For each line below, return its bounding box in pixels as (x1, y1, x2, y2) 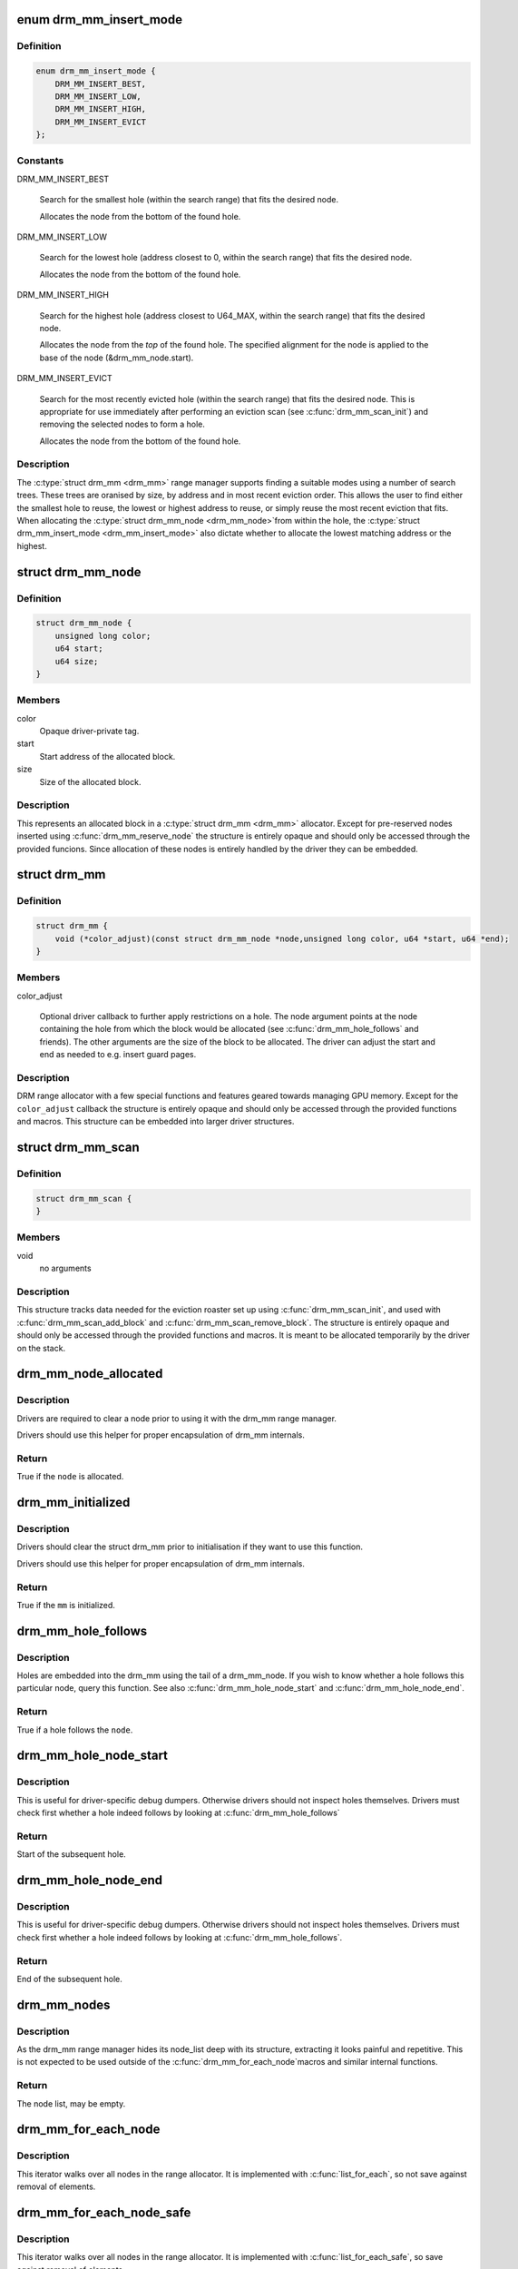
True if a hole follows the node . (16, 1724, 133, 1735)
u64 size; (54, 656, 99, 666)
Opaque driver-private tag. (39, 726, 140, 737)
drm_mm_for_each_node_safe (16, 2205, 191, 2220)
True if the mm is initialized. (16, 1599, 115, 1610)
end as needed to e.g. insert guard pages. (39, 1049, 197, 1060)
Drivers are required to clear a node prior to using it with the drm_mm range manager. (16, 1412, 337, 1424)
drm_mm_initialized (16, 1495, 131, 1510)
